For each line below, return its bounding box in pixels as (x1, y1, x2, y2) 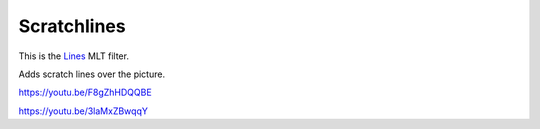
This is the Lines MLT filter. (18, 50, 130, 62)
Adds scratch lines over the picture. (18, 68, 165, 80)
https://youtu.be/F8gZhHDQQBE (18, 86, 152, 99)
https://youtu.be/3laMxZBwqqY (18, 105, 149, 117)
